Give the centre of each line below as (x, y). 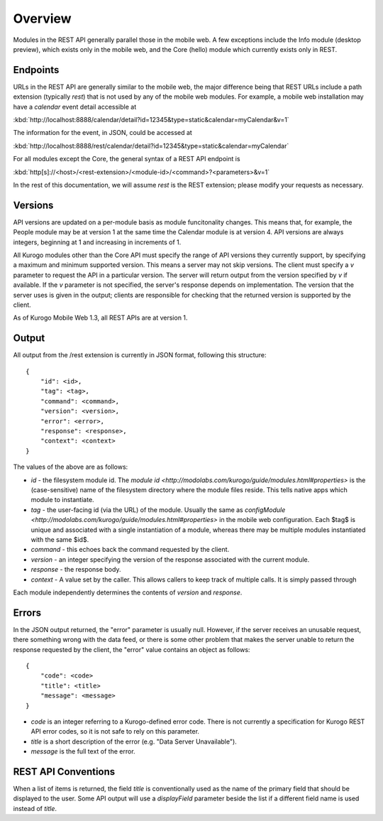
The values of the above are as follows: (71, 467)
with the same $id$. (60, 539)
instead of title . (35, 808)
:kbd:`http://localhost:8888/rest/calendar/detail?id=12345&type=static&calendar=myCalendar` (151, 146)
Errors (27, 613)
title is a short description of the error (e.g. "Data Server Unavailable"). (134, 741)
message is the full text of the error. (83, 751)
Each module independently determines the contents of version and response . (128, 592)
